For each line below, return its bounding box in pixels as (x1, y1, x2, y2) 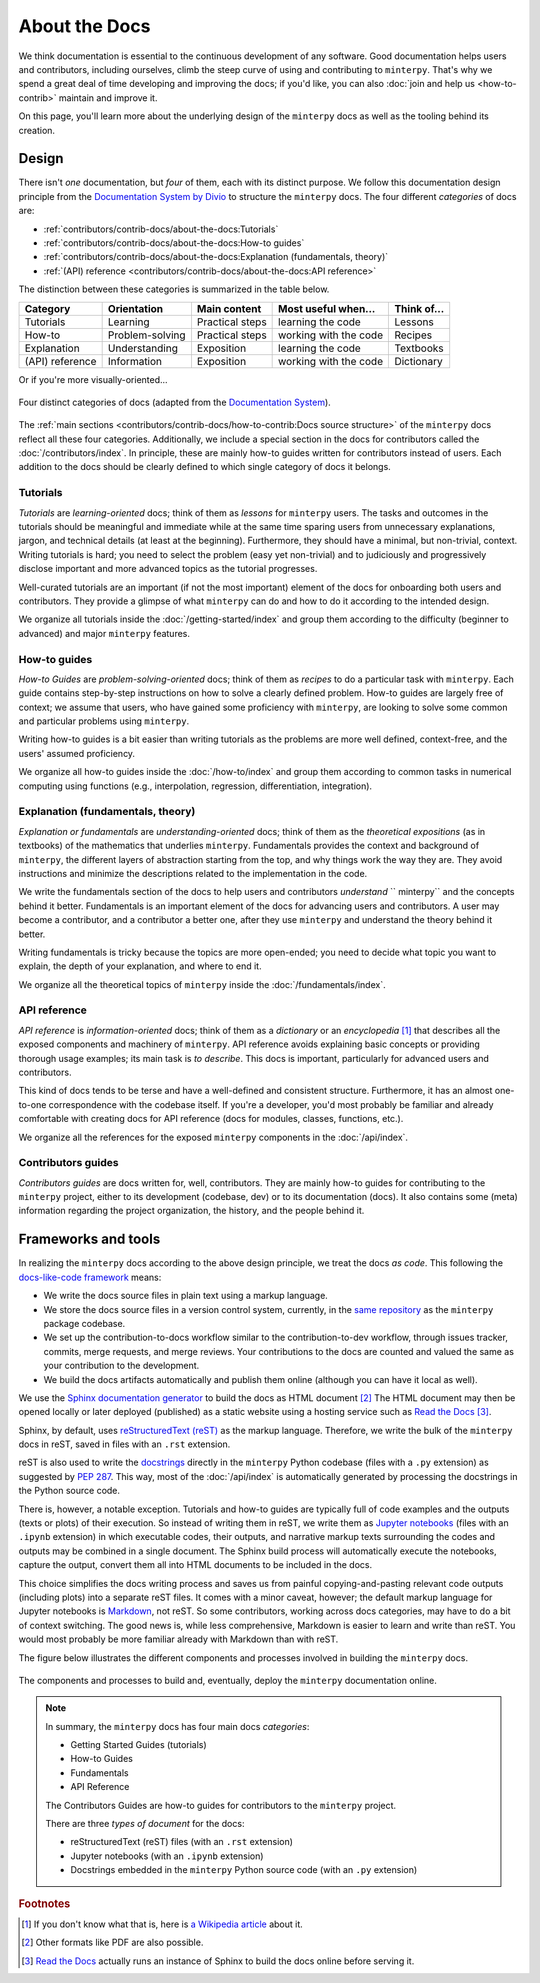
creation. (18, 124, 55, 136)
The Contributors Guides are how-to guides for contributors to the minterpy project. (45, 1799, 397, 1811)
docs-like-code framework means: (18, 1271, 162, 1283)
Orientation (107, 301, 164, 315)
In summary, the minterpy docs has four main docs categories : (45, 1720, 310, 1732)
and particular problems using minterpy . (18, 715, 190, 727)
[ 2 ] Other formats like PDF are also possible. (21, 1936, 204, 1949)
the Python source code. (18, 1485, 120, 1497)
